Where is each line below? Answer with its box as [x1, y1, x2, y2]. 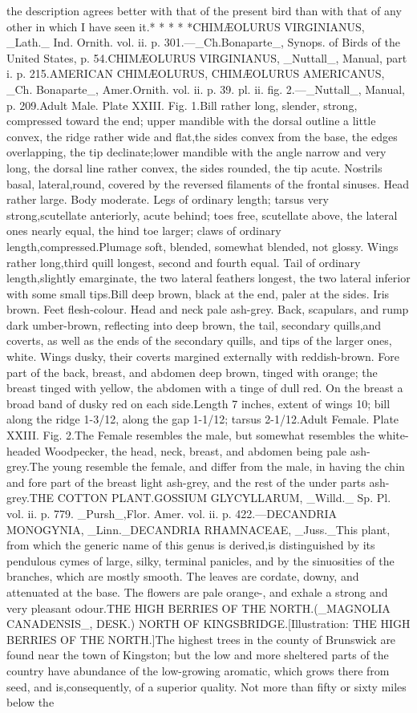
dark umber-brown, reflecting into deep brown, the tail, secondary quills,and [6, 316, 382, 333]
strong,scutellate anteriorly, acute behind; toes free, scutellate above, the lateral [6, 206, 398, 223]
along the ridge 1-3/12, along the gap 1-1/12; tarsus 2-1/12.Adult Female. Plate [6, 411, 399, 427]
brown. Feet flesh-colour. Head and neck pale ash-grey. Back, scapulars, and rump [6, 301, 409, 318]
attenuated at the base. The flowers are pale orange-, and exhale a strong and [6, 583, 388, 600]
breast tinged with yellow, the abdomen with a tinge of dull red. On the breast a [6, 379, 403, 396]
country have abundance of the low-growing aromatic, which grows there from [6, 662, 390, 679]
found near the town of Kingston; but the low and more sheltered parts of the [6, 646, 389, 663]
